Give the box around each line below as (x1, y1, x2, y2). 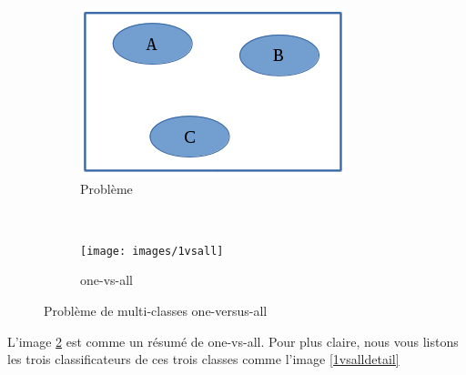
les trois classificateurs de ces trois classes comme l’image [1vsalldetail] (7, 350, 400, 369)
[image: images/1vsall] (80, 244, 224, 258)
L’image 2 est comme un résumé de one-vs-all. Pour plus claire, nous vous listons (7, 331, 459, 350)
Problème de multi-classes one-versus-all (44, 301, 268, 320)
